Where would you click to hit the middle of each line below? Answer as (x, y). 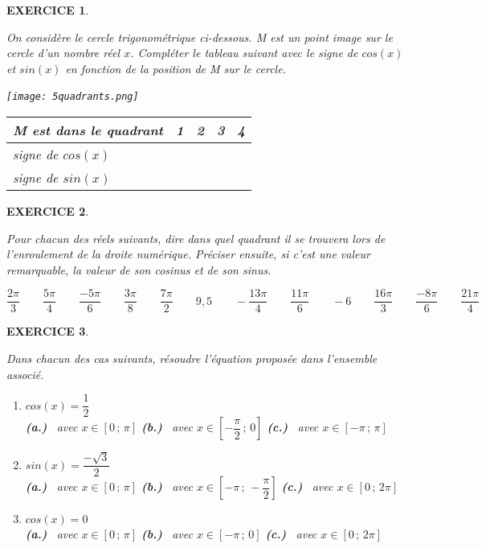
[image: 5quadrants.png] (73, 97)
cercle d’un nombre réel (63, 53)
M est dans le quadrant (88, 130)
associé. (25, 374)
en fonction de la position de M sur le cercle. (176, 68)
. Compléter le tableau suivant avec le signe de (244, 53)
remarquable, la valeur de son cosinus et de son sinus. (139, 269)
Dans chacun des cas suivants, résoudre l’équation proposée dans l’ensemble (192, 358)
